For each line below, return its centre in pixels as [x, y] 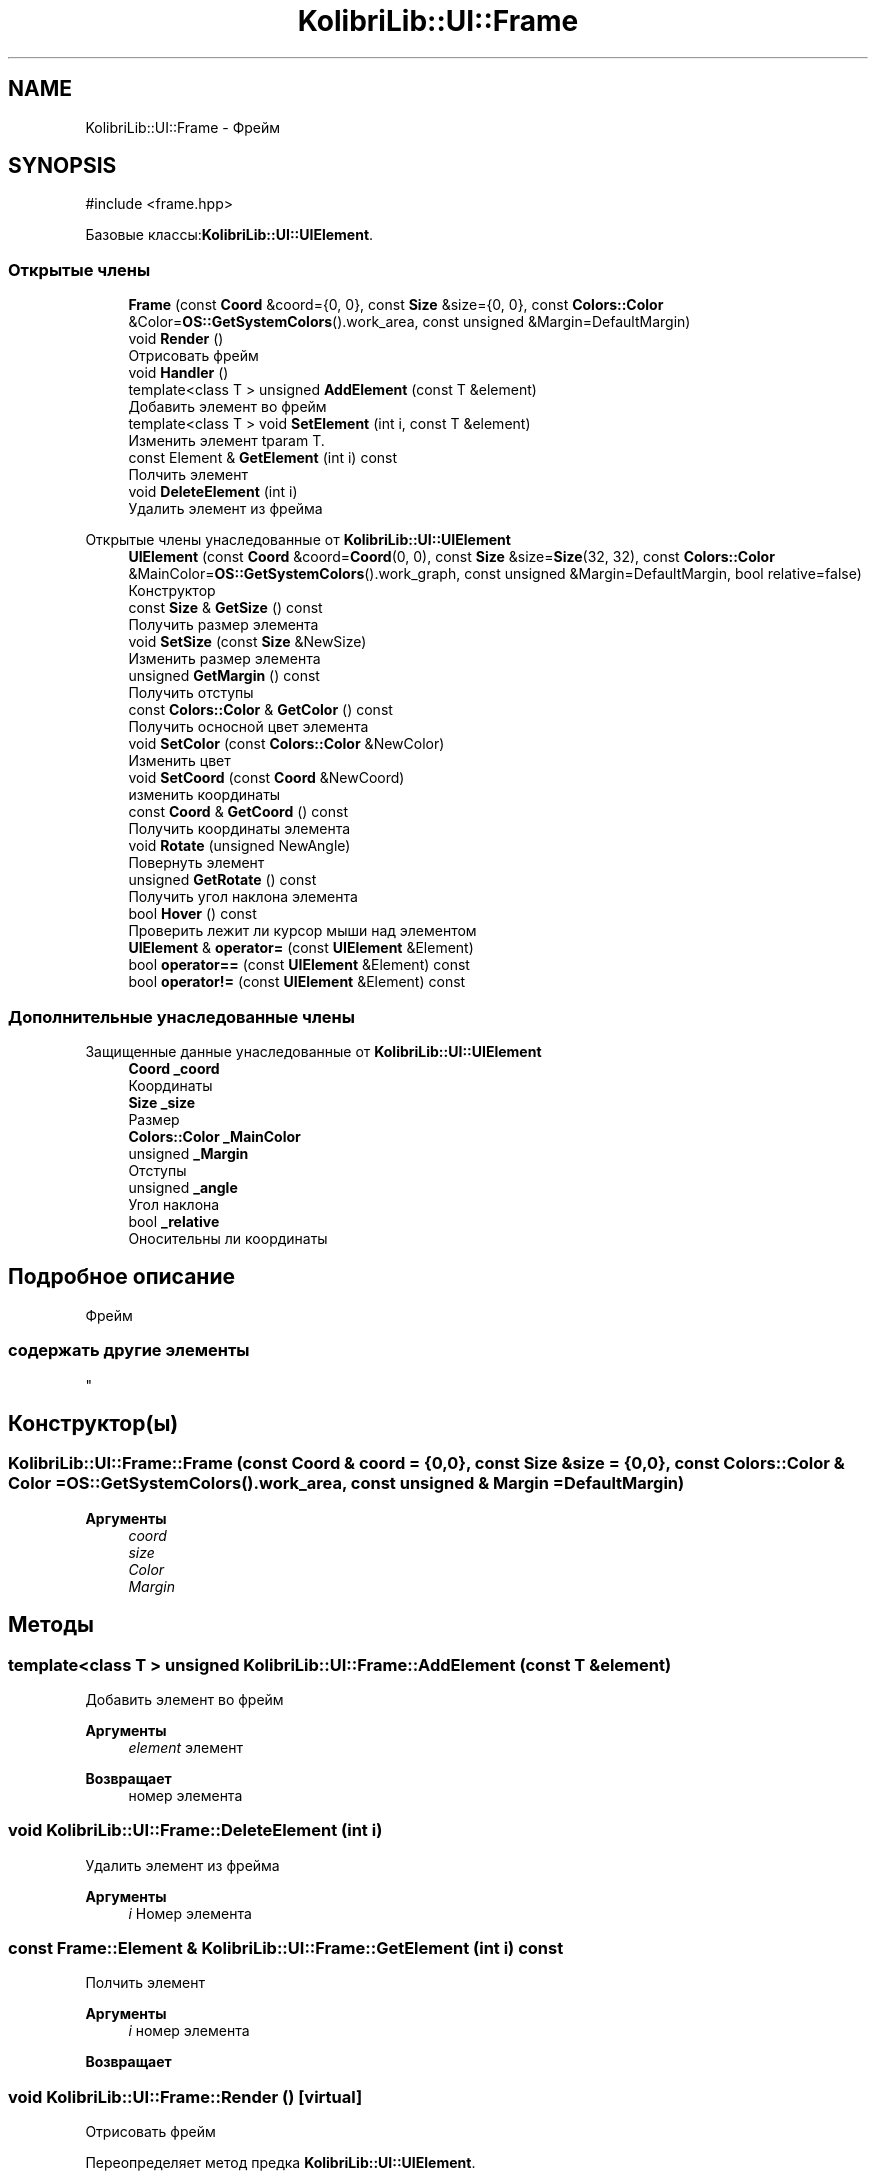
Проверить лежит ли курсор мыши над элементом [302, 931]
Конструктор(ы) [93, 1423]
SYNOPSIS [62, 166]
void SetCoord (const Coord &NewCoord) [266, 778]
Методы [51, 1625]
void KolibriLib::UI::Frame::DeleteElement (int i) [195, 1830]
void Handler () [178, 373]
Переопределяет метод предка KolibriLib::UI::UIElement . [280, 2163]
